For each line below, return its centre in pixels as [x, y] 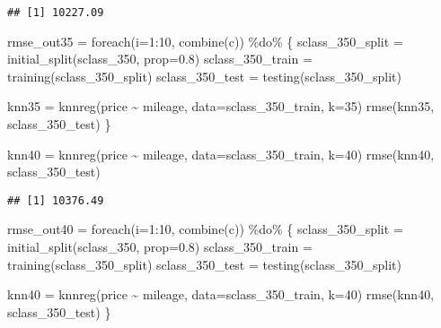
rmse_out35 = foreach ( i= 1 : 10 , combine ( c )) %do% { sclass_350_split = [205, 41]
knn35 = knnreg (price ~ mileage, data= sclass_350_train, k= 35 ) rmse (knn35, [221, 106]
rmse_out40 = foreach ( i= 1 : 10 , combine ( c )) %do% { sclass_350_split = [205, 229]
